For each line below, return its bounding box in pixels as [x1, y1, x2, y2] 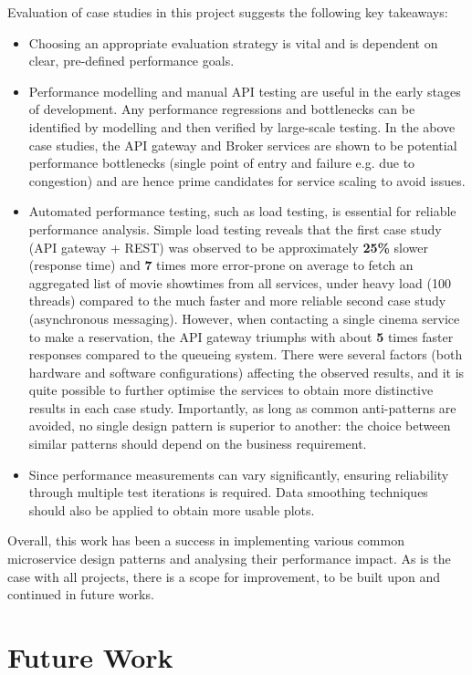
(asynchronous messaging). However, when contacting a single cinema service [28, 308, 460, 327]
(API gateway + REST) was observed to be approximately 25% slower [28, 237, 428, 256]
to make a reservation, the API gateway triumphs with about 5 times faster [28, 327, 454, 346]
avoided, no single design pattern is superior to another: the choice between [28, 416, 451, 435]
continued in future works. [7, 585, 154, 604]
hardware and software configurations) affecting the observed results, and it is [28, 362, 465, 381]
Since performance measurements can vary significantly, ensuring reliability [28, 464, 449, 483]
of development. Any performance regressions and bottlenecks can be [28, 99, 415, 119]
